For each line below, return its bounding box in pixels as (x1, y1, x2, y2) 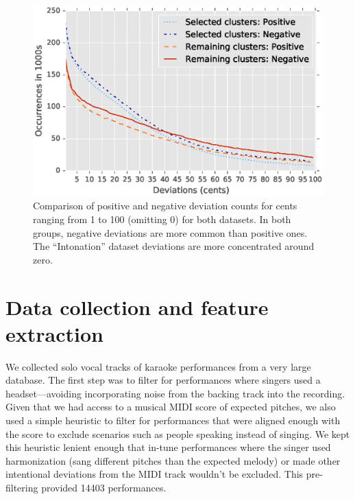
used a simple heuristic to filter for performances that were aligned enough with (5, 413, 341, 428)
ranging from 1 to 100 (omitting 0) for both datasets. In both (33, 212, 291, 227)
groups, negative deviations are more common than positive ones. (33, 225, 308, 240)
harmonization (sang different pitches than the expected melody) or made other (5, 453, 341, 467)
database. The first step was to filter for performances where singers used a (5, 373, 321, 387)
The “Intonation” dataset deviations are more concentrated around (33, 239, 315, 253)
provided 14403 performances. (41, 480, 167, 495)
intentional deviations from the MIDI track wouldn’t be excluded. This (5, 467, 304, 481)
